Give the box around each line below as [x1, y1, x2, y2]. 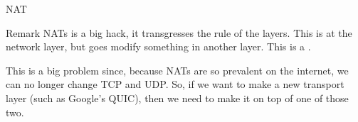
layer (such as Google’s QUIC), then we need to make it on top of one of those [6, 90, 349, 105]
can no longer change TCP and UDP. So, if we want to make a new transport [6, 77, 344, 91]
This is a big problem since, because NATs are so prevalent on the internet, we [6, 62, 349, 77]
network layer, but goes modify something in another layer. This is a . [6, 39, 311, 54]
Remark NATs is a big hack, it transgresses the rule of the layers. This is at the [6, 25, 352, 40]
